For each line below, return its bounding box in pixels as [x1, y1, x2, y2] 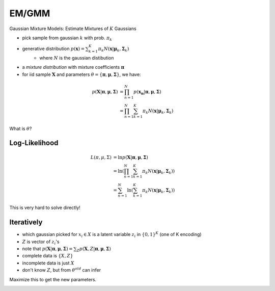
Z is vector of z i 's [22, 239, 60, 246]
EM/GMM [9, 8, 50, 19]
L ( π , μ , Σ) [90, 154, 112, 160]
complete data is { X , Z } [22, 253, 73, 259]
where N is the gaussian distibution [39, 55, 114, 61]
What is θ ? [9, 125, 32, 131]
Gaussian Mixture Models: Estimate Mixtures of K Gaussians [9, 25, 137, 32]
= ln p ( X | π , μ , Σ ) [113, 154, 149, 160]
